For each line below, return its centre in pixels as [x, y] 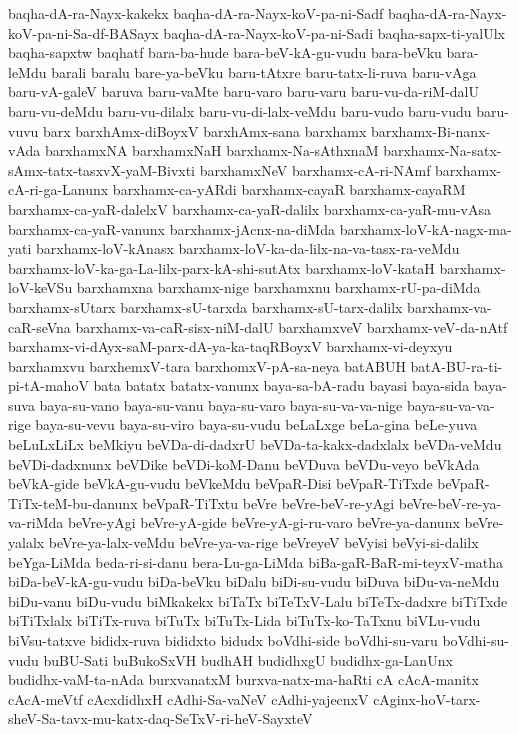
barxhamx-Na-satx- [442, 150]
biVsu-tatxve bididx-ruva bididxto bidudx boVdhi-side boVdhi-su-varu [223, 640]
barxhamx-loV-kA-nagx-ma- [425, 228]
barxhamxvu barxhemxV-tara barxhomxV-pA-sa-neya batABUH [207, 365]
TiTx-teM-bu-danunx [73, 502]
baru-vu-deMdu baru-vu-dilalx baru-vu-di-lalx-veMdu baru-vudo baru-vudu [240, 110]
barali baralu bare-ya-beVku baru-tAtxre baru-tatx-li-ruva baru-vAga [264, 71]
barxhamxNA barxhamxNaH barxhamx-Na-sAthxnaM [211, 150]
